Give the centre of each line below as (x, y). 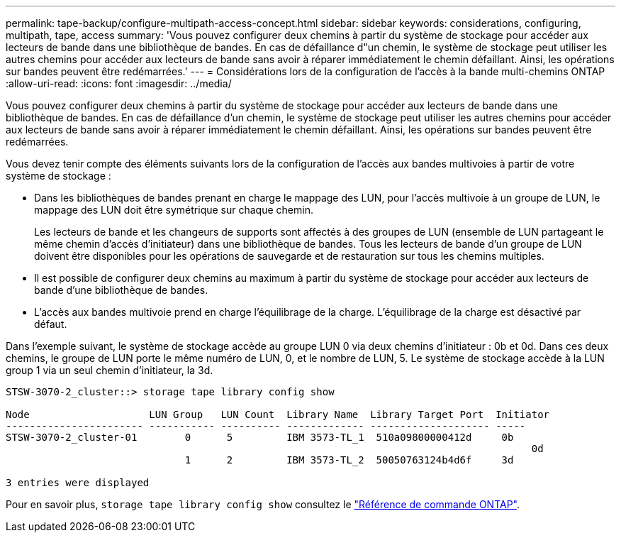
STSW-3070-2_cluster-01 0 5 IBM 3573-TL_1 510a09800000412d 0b (260, 437)
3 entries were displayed (78, 483)
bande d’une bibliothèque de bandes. (121, 290)
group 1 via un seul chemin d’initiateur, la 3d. (110, 370)
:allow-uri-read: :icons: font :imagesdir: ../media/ (119, 83)
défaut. (51, 324)
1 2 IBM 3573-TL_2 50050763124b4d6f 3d (349, 460)
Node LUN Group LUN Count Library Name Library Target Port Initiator (278, 415)
